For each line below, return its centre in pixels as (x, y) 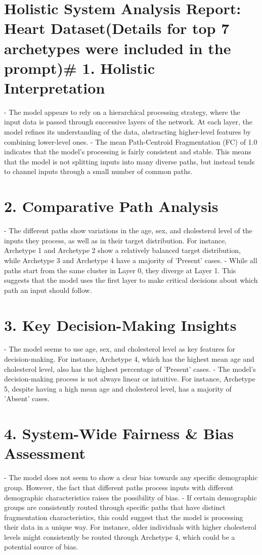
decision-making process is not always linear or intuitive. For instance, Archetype (130, 379)
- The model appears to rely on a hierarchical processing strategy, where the (122, 112)
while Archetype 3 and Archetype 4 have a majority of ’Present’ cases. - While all (131, 260)
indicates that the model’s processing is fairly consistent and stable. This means (128, 152)
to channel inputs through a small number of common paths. (98, 171)
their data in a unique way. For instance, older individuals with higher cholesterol (130, 527)
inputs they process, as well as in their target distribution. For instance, (116, 240)
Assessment (45, 453)
